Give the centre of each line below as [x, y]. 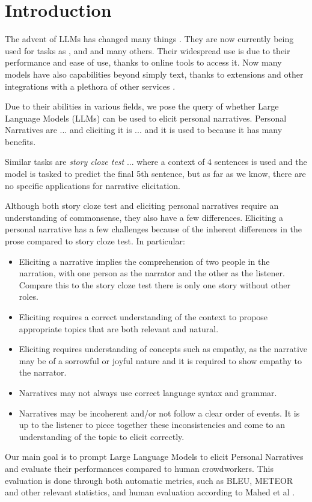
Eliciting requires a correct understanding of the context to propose [143, 317]
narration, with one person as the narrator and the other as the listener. [152, 273]
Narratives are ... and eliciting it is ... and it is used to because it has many [144, 130]
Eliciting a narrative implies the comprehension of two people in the [144, 261]
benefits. [20, 141]
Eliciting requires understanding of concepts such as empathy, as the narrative [163, 349]
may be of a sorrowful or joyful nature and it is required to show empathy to [161, 360]
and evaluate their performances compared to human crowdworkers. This [139, 468]
